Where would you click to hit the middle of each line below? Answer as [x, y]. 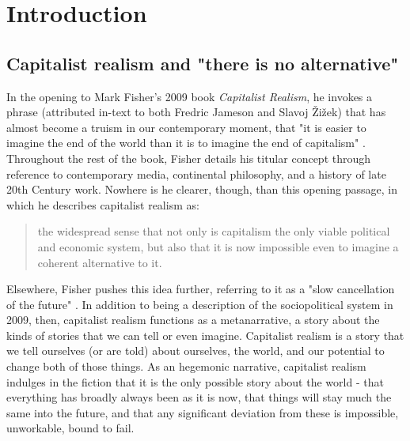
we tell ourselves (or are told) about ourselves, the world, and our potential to [196, 351]
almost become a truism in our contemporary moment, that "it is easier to [186, 127]
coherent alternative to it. [100, 262]
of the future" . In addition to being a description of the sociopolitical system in [200, 304]
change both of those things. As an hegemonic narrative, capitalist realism [186, 366]
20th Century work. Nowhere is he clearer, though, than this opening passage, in [202, 189]
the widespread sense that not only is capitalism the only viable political [214, 231]
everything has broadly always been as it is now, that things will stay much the [199, 397]
